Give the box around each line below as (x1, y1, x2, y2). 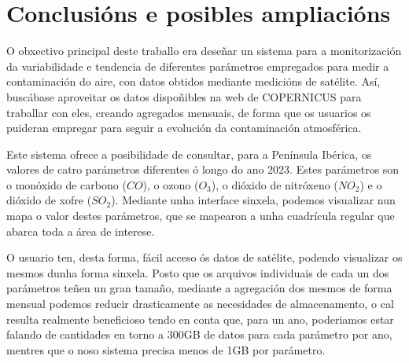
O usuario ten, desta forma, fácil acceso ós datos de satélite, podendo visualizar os (6, 249, 403, 266)
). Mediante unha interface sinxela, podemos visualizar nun (111, 192, 396, 208)
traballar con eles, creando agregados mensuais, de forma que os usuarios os (6, 104, 371, 120)
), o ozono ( (142, 176, 199, 192)
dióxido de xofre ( (6, 192, 92, 208)
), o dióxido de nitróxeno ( (211, 176, 338, 192)
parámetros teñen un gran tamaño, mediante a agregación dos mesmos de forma (6, 280, 392, 296)
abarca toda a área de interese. (6, 222, 155, 239)
